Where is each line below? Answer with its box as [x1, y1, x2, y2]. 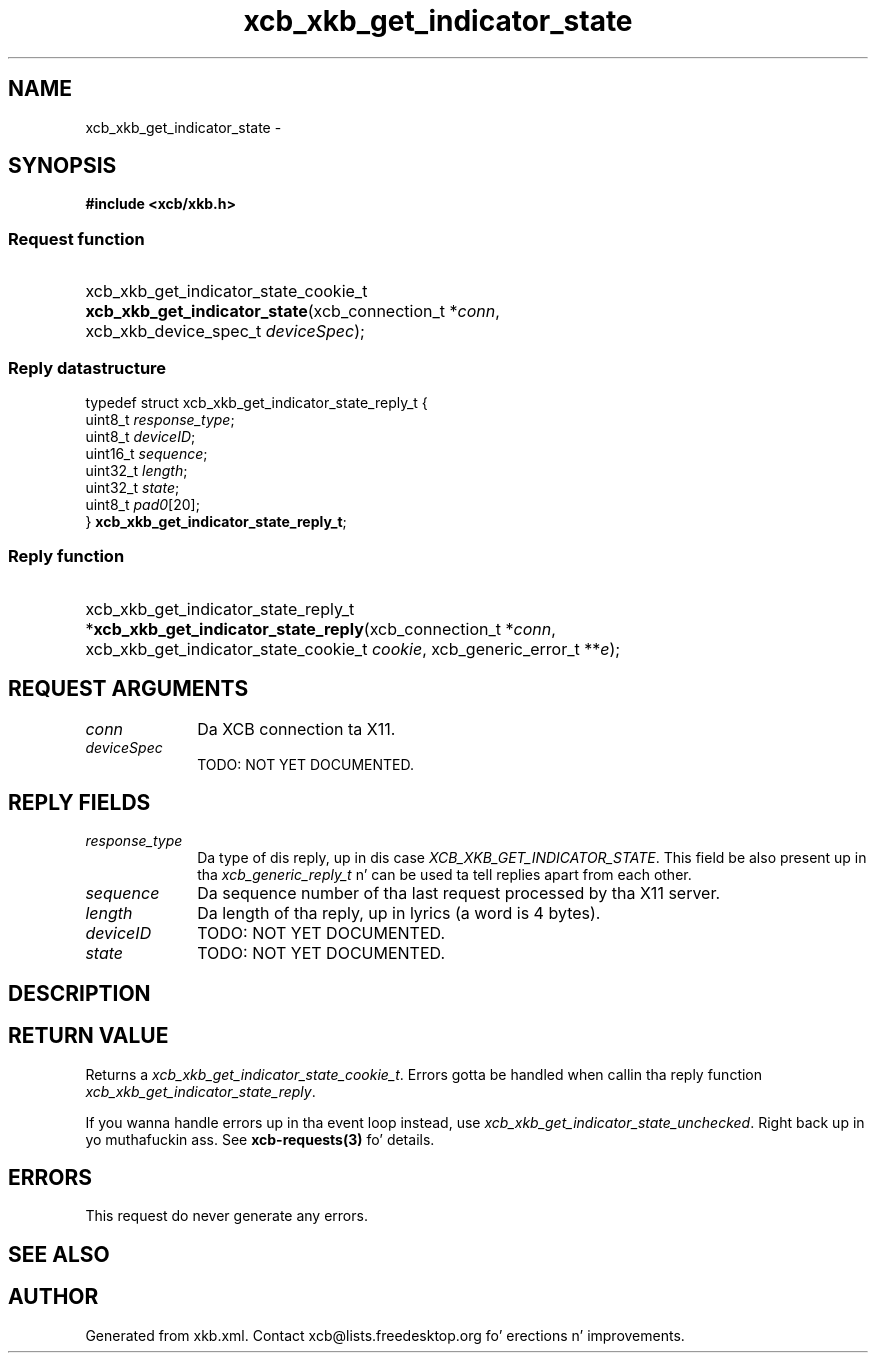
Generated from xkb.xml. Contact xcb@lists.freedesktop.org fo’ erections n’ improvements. [85, 1326, 685, 1344]
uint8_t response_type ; [85, 410, 235, 428]
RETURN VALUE [8, 1023, 169, 1049]
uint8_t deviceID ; [85, 427, 196, 445]
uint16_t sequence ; [85, 444, 208, 462]
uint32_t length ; [85, 461, 188, 479]
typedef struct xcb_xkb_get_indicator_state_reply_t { [85, 393, 428, 411]
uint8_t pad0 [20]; [85, 495, 200, 513]
